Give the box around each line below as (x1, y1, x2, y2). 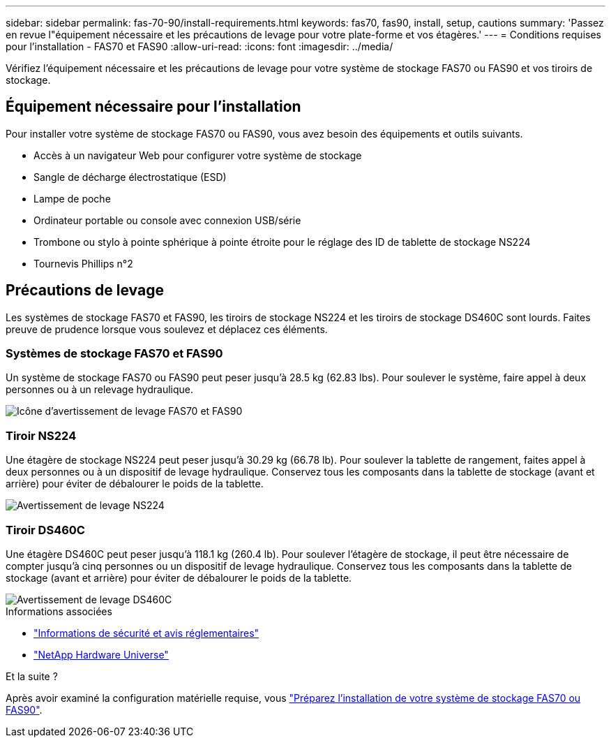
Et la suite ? (6, 670, 58, 682)
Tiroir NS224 (6, 428, 77, 443)
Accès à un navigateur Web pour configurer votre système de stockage (33, 149, 362, 161)
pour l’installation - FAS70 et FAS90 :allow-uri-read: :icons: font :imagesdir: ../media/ (6, 41, 393, 52)
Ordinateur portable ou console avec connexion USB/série (33, 214, 301, 226)
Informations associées (6, 605, 112, 617)
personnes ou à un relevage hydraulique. (6, 383, 194, 396)
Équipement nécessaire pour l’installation (6, 98, 301, 116)
